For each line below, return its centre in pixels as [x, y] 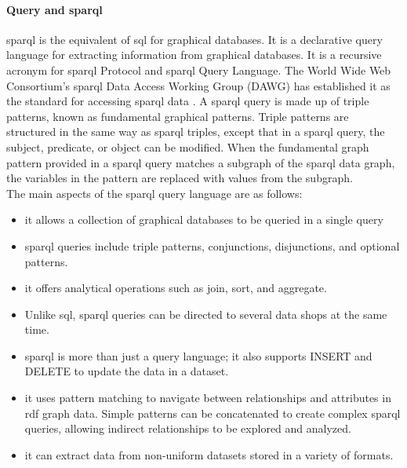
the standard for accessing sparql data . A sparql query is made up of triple [188, 101]
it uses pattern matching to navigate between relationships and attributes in [208, 398]
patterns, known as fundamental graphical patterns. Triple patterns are [178, 116]
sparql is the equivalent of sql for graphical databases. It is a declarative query [194, 39]
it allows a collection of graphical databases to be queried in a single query [204, 219]
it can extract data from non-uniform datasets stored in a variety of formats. [209, 454]
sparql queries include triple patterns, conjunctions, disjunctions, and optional [212, 245]
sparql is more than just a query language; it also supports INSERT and [198, 355]
